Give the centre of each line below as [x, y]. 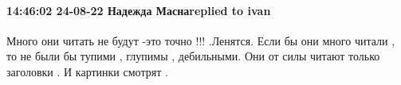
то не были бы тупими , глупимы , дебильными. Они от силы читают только [193, 56]
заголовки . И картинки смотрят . [87, 71]
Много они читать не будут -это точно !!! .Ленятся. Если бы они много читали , [201, 40]
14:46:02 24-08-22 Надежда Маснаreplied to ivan [139, 10]
